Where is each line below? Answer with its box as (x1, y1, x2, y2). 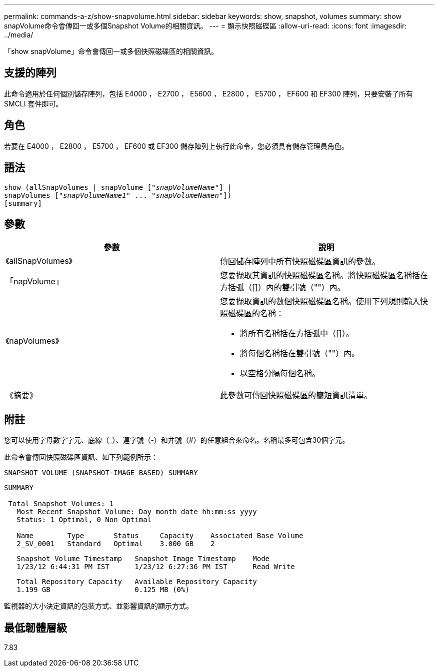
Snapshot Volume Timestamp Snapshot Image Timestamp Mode (16, 555, 270, 563)
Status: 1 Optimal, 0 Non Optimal (16, 516, 152, 524)
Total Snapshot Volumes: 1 (8, 500, 114, 508)
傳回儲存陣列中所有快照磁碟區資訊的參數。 (220, 256, 380, 267)
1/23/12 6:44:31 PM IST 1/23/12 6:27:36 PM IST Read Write (16, 563, 295, 571)
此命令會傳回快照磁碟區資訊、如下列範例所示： (4, 453, 158, 462)
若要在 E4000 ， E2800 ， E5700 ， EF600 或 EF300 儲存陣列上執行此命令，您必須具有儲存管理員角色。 (4, 141, 348, 150)
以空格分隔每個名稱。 (240, 368, 320, 379)
